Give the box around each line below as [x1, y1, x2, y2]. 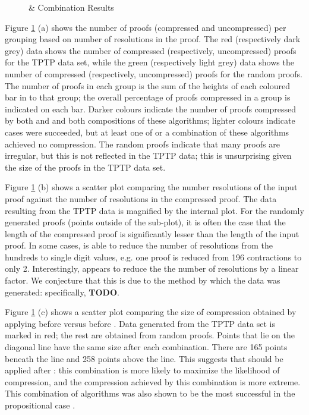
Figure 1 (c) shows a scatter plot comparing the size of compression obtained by [5, 306, 297, 318]
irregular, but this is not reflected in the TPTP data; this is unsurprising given [5, 149, 292, 162]
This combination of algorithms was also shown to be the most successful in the [5, 387, 295, 400]
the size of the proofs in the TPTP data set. [5, 161, 166, 173]
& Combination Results [29, 1, 114, 13]
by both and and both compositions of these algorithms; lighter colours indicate [5, 114, 295, 127]
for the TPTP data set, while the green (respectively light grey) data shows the [5, 56, 294, 68]
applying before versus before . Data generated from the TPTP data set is [5, 317, 275, 329]
